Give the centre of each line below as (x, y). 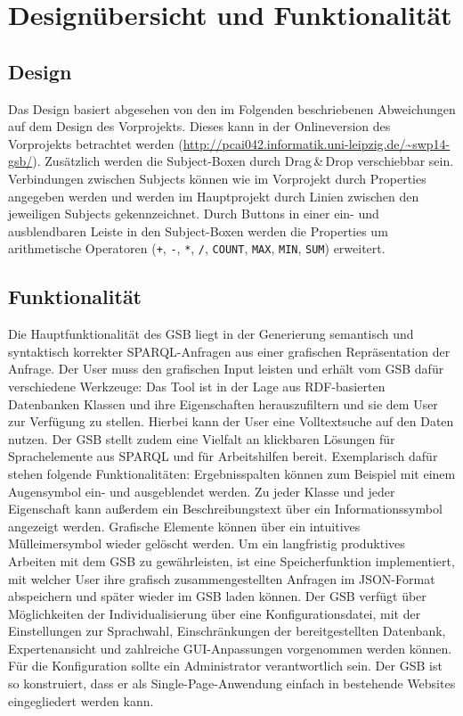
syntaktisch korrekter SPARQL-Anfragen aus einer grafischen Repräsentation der (229, 351)
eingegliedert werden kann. (81, 700)
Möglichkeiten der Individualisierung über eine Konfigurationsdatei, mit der (215, 613)
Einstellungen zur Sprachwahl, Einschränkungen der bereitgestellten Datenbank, (227, 631)
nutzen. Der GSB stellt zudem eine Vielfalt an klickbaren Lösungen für (202, 438)
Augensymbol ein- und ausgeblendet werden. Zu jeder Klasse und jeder (202, 491)
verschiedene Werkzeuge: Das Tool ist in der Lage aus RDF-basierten (197, 386)
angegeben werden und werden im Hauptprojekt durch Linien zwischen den (214, 196)
